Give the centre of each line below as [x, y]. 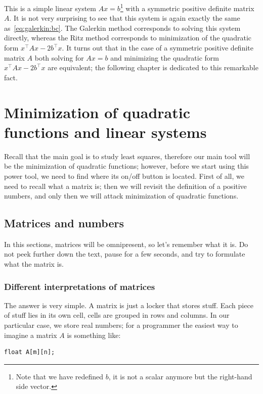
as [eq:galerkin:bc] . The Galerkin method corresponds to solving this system [122, 28]
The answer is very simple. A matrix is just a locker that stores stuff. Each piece [129, 305]
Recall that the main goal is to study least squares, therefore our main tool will [127, 156]
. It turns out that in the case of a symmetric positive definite [158, 48]
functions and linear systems [105, 132]
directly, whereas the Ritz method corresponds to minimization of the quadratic [128, 38]
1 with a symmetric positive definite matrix [187, 7]
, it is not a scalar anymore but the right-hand [180, 376]
